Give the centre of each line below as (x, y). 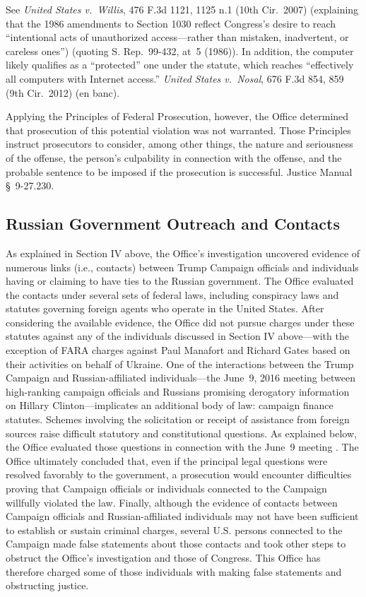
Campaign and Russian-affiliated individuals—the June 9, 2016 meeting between (181, 378)
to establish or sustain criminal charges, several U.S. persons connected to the (174, 530)
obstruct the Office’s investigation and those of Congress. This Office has (163, 557)
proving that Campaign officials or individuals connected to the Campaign (166, 489)
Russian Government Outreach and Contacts (173, 224)
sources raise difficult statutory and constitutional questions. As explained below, (181, 433)
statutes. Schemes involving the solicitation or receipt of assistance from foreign (178, 419)
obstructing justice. (47, 585)
